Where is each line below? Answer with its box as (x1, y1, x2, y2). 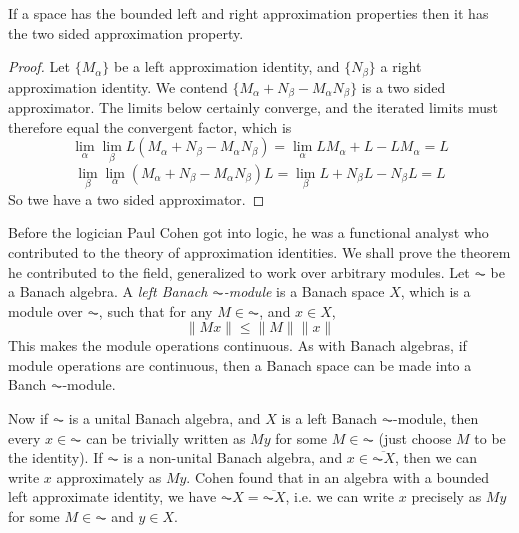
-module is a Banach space (223, 281, 385, 302)
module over (8, 300, 83, 321)
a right (380, 56, 422, 77)
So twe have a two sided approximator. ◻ (8, 188, 265, 209)
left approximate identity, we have (8, 486, 217, 507)
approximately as (56, 466, 162, 487)
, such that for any (98, 300, 213, 321)
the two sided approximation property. (8, 22, 244, 43)
